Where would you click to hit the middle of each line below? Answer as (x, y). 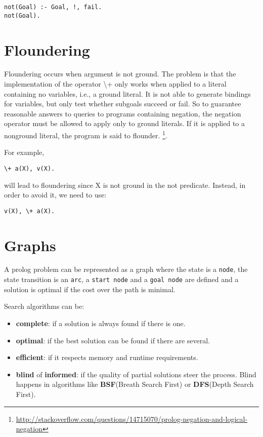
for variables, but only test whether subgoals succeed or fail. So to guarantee (123, 104)
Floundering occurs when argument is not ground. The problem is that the (120, 74)
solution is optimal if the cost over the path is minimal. (90, 289)
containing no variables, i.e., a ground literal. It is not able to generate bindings (127, 93)
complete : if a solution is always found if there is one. (101, 323)
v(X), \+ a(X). (30, 211)
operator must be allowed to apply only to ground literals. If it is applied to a (125, 123)
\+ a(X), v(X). (30, 168)
